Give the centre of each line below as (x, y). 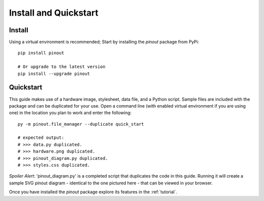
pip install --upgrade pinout (54, 74)
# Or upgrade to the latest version (62, 67)
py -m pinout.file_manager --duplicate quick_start (81, 124)
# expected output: (41, 138)
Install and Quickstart (54, 13)
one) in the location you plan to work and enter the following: (70, 113)
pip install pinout (41, 53)
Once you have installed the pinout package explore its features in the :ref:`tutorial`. (93, 192)
